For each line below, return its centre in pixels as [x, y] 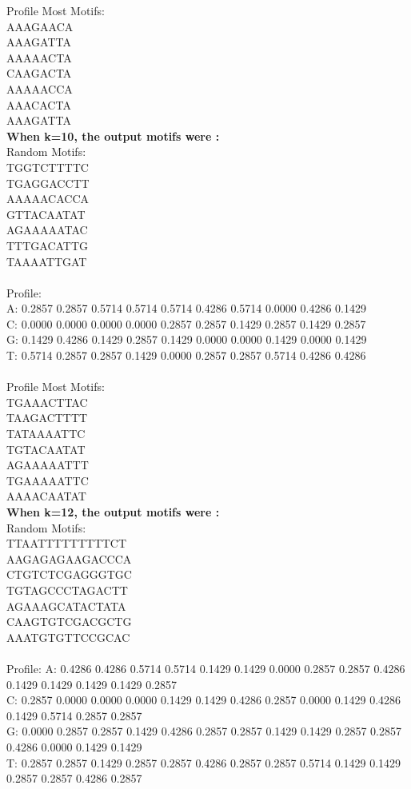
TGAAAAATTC [48, 480]
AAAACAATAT [46, 496]
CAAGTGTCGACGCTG [69, 622]
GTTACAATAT [46, 214]
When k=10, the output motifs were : [113, 135]
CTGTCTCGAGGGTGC [69, 574]
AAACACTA [39, 104]
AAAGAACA [40, 26]
